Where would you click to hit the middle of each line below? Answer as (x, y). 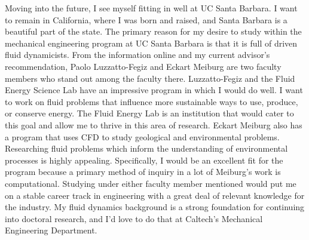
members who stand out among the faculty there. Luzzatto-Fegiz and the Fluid (150, 78)
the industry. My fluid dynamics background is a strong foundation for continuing (155, 207)
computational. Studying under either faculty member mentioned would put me (151, 183)
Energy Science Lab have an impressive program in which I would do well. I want (154, 90)
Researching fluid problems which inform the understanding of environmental (146, 148)
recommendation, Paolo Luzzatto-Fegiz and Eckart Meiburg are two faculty (143, 66)
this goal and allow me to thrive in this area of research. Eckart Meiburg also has (154, 124)
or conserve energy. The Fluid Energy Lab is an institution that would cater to (149, 113)
